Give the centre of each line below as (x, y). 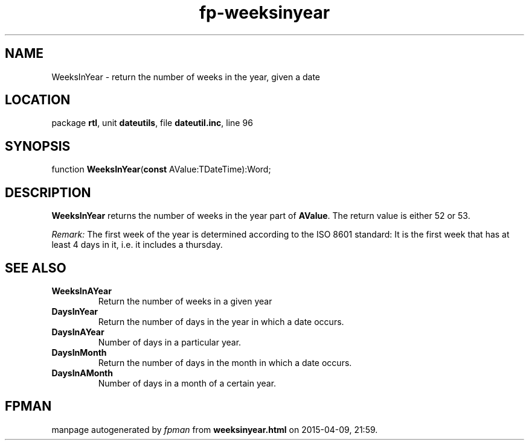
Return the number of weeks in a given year (185, 301)
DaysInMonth (79, 352)
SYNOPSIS (38, 146)
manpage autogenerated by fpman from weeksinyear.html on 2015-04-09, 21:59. (215, 429)
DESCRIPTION (48, 192)
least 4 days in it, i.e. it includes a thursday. (137, 245)
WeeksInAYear (82, 291)
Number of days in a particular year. (170, 342)
